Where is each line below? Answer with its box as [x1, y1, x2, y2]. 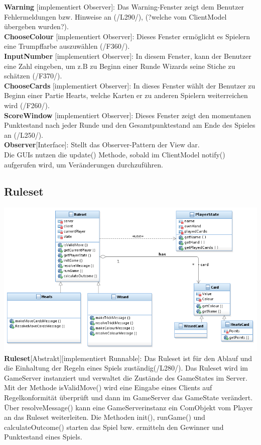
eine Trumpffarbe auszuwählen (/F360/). [4, 41, 130, 51]
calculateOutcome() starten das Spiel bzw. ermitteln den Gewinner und [4, 421, 224, 432]
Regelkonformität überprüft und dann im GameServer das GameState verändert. [4, 392, 253, 403]
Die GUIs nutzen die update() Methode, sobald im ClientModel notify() [4, 149, 225, 159]
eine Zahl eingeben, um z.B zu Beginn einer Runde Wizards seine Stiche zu [4, 60, 235, 71]
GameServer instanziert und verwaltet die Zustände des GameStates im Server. [4, 372, 247, 383]
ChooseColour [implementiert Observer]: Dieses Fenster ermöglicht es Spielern [4, 31, 250, 41]
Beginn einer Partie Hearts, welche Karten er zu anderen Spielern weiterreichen [4, 90, 248, 101]
